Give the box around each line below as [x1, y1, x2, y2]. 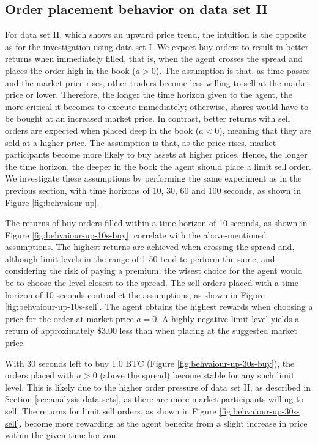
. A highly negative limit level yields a [157, 312, 300, 325]
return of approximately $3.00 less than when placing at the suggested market [5, 324, 298, 337]
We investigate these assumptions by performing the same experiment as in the [5, 172, 302, 185]
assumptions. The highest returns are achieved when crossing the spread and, [5, 240, 295, 253]
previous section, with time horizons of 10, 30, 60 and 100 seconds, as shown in [5, 183, 301, 196]
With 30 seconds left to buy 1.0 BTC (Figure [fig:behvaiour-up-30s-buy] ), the [5, 356, 295, 369]
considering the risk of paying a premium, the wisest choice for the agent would [5, 264, 303, 277]
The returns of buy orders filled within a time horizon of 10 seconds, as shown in [5, 216, 308, 229]
